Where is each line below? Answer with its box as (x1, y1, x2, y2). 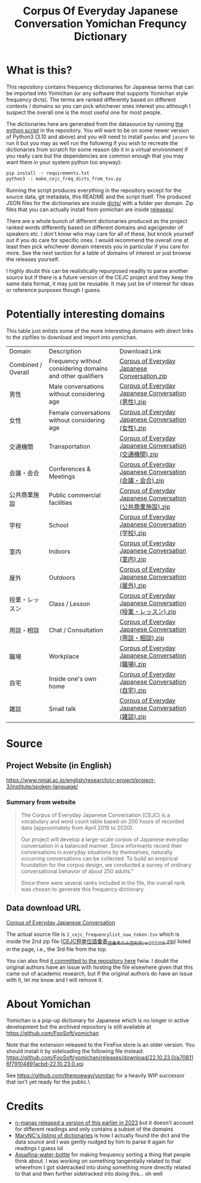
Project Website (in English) (6, 760, 112, 771)
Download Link (119, 347, 162, 355)
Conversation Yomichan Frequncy (14, 17, 187, 31)
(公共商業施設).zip (119, 502, 170, 511)
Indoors (48, 547, 71, 555)
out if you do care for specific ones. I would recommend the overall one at (6, 236, 188, 243)
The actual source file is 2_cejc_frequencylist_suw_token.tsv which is (6, 931, 179, 938)
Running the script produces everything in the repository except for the (6, 186, 182, 194)
